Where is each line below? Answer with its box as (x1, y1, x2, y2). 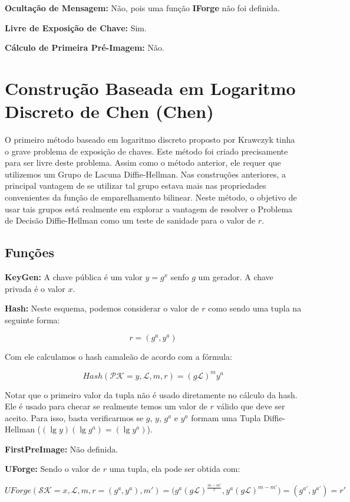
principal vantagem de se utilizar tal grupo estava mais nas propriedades (5, 179, 266, 192)
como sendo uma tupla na (208, 302, 302, 314)
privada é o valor (5, 282, 65, 294)
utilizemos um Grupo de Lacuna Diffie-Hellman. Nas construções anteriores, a (5, 168, 286, 180)
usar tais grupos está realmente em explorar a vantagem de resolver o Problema (5, 202, 293, 215)
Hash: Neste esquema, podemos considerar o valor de (5, 302, 199, 314)
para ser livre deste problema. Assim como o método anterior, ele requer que (5, 156, 281, 169)
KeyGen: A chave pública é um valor (5, 271, 143, 283)
